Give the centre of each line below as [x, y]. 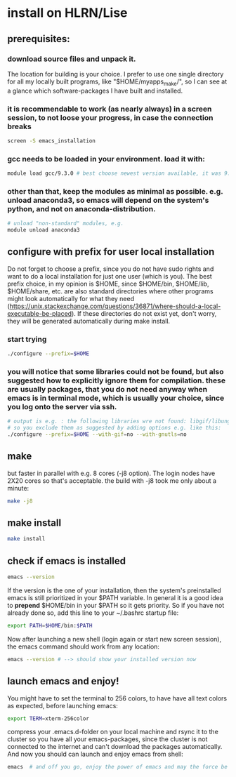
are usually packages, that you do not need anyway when [107, 389]
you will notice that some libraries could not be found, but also [116, 371]
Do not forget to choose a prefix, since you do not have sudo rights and [111, 269]
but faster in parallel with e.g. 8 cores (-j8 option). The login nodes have [111, 473]
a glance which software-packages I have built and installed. [95, 91]
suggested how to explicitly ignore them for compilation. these [117, 380]
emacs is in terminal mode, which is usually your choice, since [116, 398]
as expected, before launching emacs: [63, 705]
